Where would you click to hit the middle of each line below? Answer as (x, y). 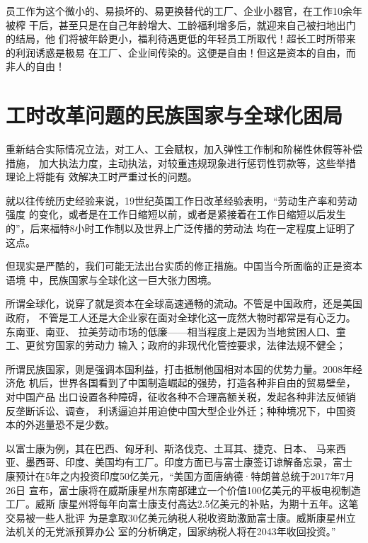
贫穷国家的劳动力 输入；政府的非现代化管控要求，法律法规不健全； (190, 345)
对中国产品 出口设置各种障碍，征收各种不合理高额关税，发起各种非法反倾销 (181, 396)
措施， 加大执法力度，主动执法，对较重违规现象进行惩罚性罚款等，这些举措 (181, 162)
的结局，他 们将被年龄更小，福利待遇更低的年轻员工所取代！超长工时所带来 (181, 39)
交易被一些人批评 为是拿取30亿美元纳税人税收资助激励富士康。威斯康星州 (176, 517)
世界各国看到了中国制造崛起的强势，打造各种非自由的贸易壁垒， (207, 383)
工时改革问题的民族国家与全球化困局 (174, 115)
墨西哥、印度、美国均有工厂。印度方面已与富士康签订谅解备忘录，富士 (189, 462)
